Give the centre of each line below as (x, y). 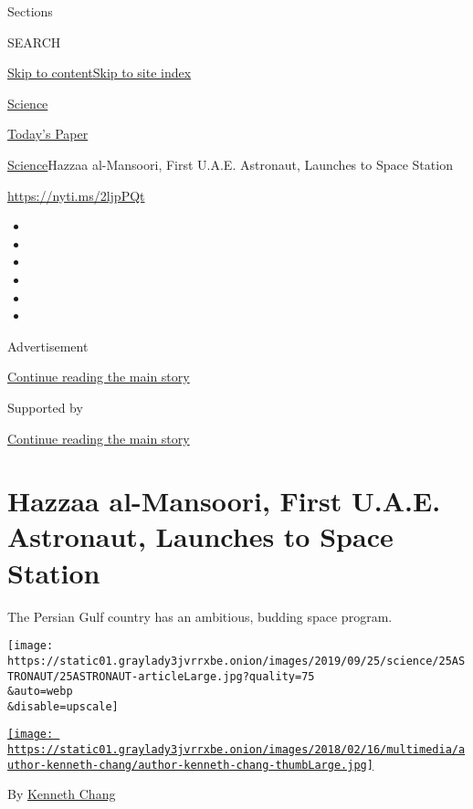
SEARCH (34, 42)
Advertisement (48, 346)
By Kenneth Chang (62, 794)
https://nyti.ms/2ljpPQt (76, 195)
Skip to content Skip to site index (100, 73)
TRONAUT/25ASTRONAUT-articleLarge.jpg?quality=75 (161, 676)
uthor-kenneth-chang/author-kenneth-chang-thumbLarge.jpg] (190, 765)
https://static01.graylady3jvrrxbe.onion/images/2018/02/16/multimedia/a (236, 750)
